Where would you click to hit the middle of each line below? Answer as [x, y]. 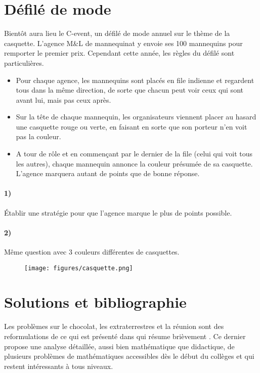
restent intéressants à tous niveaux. [59, 366]
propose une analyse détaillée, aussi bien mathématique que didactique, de [119, 346]
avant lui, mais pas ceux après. [63, 99]
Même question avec [35, 252]
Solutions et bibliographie [95, 302]
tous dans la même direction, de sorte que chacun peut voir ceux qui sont [129, 90]
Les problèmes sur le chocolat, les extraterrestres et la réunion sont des [114, 326]
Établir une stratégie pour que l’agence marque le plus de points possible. [118, 212]
